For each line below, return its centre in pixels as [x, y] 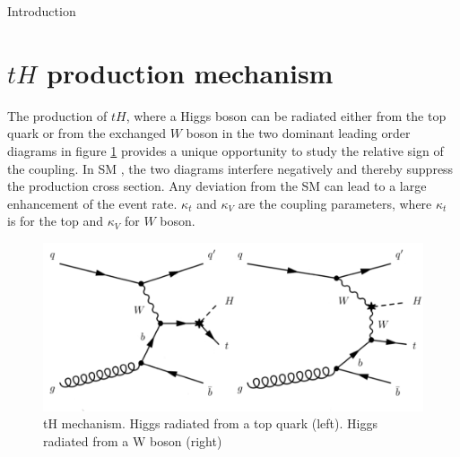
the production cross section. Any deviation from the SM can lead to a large [217, 186]
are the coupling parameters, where [335, 203]
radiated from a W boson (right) [133, 440]
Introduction [42, 11]
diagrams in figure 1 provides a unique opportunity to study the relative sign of [226, 150]
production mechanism [190, 72]
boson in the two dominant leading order [298, 133]
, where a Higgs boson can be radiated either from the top [286, 115]
